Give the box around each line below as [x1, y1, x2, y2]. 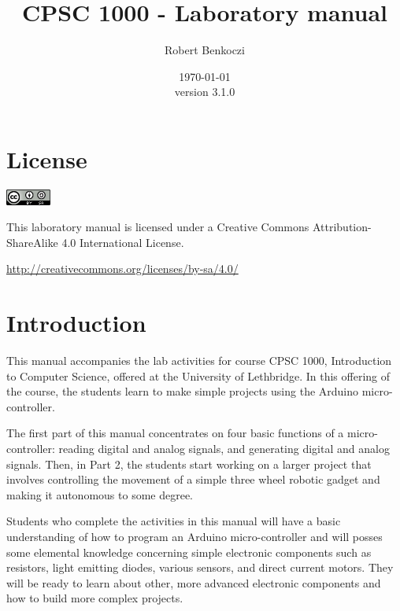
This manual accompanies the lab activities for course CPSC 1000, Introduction [6, 352, 392, 369]
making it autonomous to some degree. [6, 486, 194, 502]
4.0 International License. [61, 234, 184, 250]
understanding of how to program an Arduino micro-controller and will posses [6, 528, 383, 544]
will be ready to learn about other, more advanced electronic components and [6, 574, 381, 591]
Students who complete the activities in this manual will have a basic [6, 513, 341, 529]
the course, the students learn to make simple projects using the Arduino [6, 383, 359, 399]
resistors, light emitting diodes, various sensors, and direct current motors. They [6, 559, 394, 576]
